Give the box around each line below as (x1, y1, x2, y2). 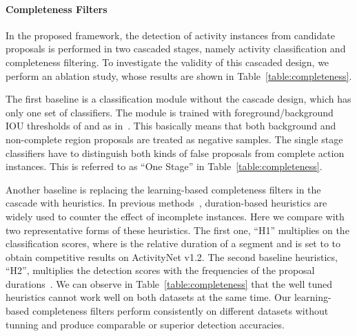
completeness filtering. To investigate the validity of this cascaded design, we (6, 54, 329, 69)
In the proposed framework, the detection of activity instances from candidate (6, 28, 335, 42)
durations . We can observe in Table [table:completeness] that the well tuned (6, 276, 333, 291)
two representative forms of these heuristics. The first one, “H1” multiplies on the (6, 222, 349, 237)
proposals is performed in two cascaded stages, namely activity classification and (6, 41, 346, 56)
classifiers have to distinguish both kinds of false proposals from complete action (6, 145, 345, 160)
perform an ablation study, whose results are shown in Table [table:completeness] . (6, 68, 352, 83)
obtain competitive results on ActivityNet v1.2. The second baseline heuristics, (6, 249, 338, 264)
